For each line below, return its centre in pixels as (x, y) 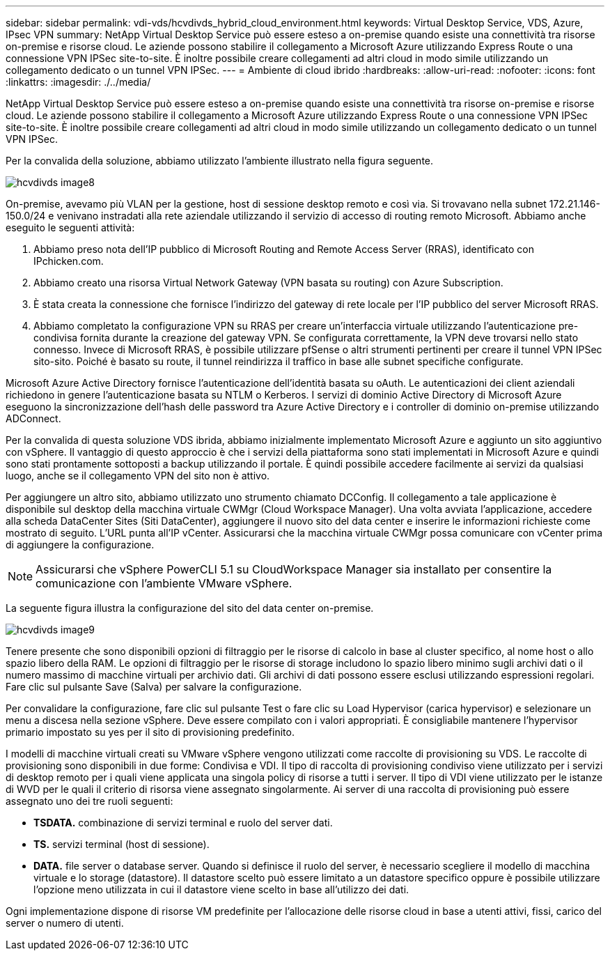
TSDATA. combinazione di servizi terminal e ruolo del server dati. (183, 823)
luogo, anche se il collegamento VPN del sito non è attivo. (138, 476)
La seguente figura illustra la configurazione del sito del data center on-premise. (190, 608)
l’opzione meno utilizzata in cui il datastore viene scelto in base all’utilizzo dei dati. (221, 889)
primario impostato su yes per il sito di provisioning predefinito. (150, 732)
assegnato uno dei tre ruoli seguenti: (89, 801)
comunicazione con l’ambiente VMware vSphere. (164, 583)
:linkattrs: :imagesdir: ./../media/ (78, 82)
